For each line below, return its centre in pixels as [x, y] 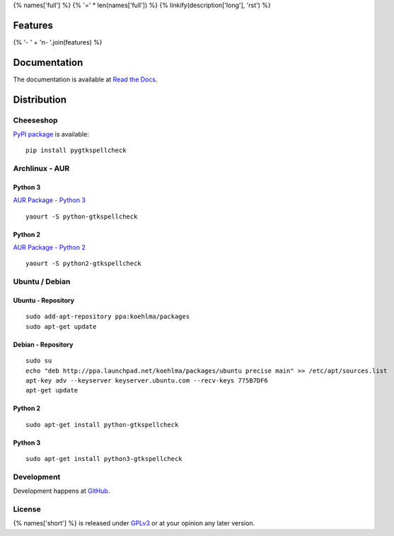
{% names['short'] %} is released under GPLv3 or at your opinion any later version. [134, 523]
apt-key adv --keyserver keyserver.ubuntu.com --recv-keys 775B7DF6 [147, 381]
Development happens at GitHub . [62, 491]
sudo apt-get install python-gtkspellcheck [102, 425]
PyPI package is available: [51, 134]
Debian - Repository [43, 344]
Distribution [40, 99]
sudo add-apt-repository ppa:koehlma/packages [108, 317]
